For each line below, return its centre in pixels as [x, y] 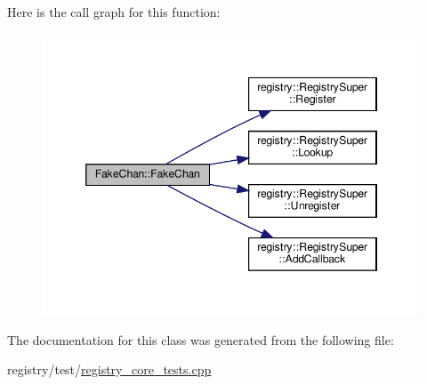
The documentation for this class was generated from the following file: [201, 339]
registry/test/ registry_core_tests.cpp [109, 369]
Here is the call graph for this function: [114, 12]
